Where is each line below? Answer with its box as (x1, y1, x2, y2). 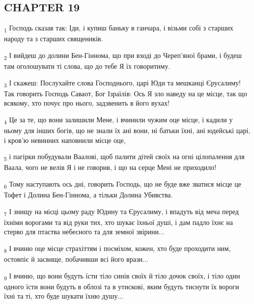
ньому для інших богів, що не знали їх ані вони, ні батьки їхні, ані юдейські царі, (4, 125, 251, 136)
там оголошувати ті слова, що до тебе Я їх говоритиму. (4, 61, 170, 71)
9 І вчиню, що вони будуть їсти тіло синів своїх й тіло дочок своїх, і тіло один (4, 270, 240, 282)
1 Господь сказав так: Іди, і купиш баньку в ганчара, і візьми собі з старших (4, 23, 233, 34)
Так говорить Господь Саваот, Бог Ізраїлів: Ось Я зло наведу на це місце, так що (4, 88, 247, 98)
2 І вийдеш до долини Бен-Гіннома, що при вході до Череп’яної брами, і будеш (4, 50, 242, 61)
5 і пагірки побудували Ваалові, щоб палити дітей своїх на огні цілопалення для (4, 151, 245, 163)
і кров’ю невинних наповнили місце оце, (4, 135, 126, 145)
